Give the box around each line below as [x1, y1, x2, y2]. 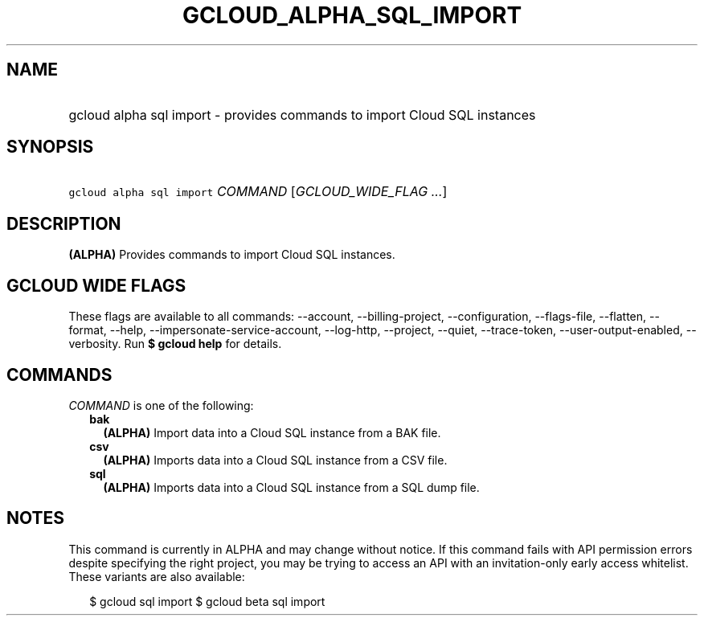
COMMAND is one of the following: [68, 398, 254, 412]
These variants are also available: [68, 569, 245, 583]
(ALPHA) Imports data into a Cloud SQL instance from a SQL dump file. [103, 480, 480, 494]
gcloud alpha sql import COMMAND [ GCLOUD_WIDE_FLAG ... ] [68, 183, 448, 200]
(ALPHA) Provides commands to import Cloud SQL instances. [68, 248, 395, 262]
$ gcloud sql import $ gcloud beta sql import [89, 594, 325, 608]
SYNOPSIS [6, 137, 94, 158]
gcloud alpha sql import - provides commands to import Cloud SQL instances [68, 106, 536, 123]
